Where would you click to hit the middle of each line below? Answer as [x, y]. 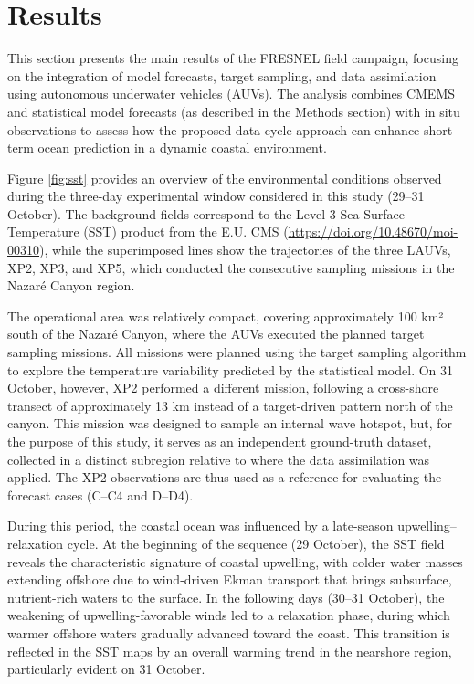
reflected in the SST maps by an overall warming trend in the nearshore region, [230, 651]
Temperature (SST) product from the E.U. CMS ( [148, 232]
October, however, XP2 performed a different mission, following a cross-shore [223, 388]
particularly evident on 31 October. [106, 669]
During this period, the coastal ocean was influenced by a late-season [200, 526]
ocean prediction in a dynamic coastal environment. [182, 147]
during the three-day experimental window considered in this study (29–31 [216, 196]
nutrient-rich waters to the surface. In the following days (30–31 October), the [226, 597]
